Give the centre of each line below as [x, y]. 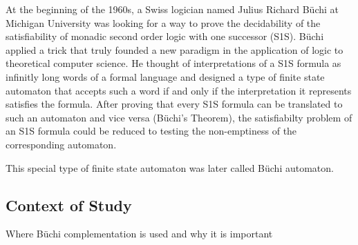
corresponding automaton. [61, 144]
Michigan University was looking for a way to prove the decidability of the [163, 22]
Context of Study [69, 205]
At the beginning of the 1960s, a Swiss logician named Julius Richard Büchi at [172, 9]
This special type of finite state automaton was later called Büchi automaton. [170, 167]
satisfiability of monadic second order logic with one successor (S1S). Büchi [165, 36]
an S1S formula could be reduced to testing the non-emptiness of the [151, 131]
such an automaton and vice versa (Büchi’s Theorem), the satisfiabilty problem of [179, 117]
